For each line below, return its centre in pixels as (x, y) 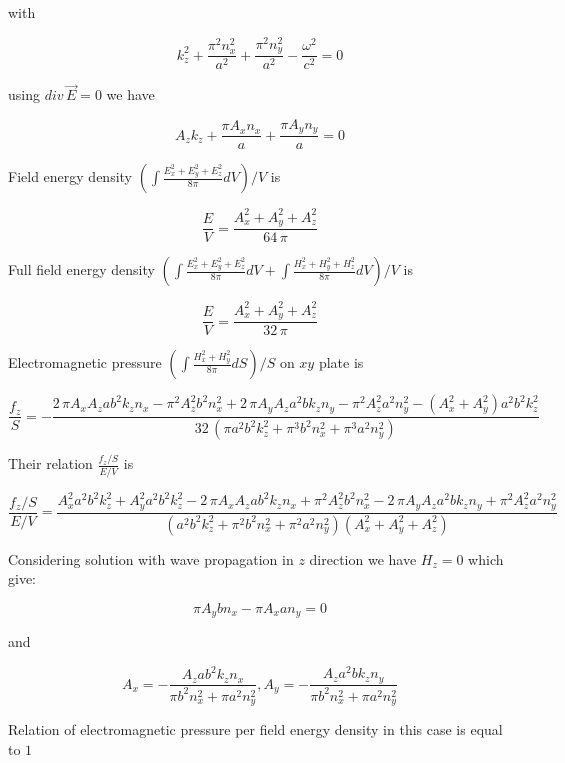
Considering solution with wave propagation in (151, 558)
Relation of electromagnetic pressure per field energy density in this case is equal (255, 729)
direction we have (363, 558)
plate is (341, 362)
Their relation (50, 463)
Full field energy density (81, 269)
